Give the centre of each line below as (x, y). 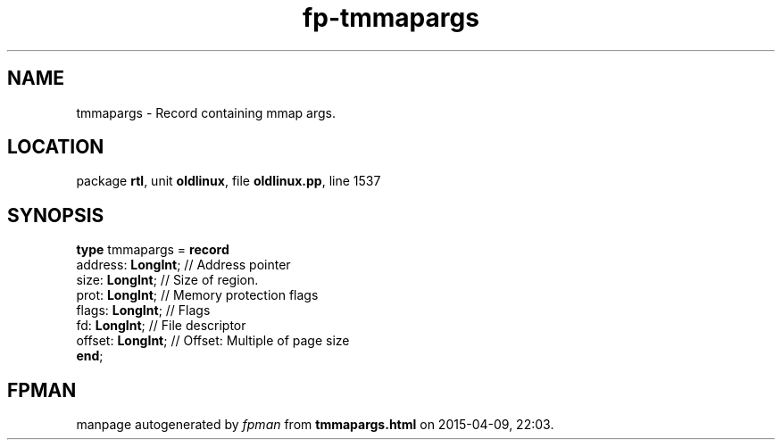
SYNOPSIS (56, 215)
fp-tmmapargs (391, 18)
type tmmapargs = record (153, 250)
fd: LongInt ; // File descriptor (161, 326)
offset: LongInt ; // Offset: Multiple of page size (213, 341)
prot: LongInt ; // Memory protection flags (197, 295)
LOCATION (56, 147)
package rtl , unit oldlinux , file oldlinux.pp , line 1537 (229, 181)
